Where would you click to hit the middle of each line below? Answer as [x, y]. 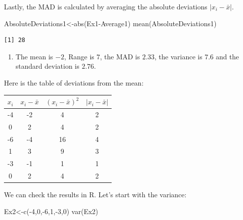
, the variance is [178, 56]
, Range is [79, 56]
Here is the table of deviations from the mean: [74, 82]
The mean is [34, 56]
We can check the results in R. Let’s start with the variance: [95, 195]
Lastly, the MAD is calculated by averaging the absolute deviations [106, 6]
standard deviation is [47, 66]
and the [227, 56]
